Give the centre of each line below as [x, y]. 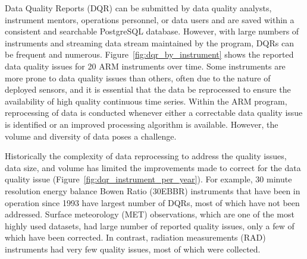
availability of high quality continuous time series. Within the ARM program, [146, 101]
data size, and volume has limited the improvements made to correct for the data [153, 167]
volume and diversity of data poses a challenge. [91, 136]
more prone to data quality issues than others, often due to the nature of [138, 78]
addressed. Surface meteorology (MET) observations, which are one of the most [150, 214]
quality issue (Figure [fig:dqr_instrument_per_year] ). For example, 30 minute [148, 179]
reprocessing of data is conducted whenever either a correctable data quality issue [154, 113]
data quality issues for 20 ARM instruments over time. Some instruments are [145, 66]
